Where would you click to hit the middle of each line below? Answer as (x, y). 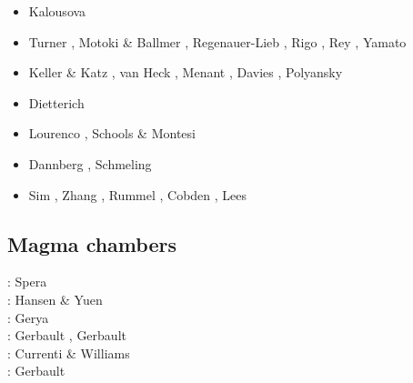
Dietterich (56, 102)
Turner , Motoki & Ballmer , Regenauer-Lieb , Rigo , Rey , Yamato (217, 41)
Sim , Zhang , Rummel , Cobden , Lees (138, 194)
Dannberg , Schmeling (90, 163)
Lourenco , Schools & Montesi (112, 133)
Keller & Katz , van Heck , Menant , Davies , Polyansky (186, 72)
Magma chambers (92, 243)
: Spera (27, 282)
